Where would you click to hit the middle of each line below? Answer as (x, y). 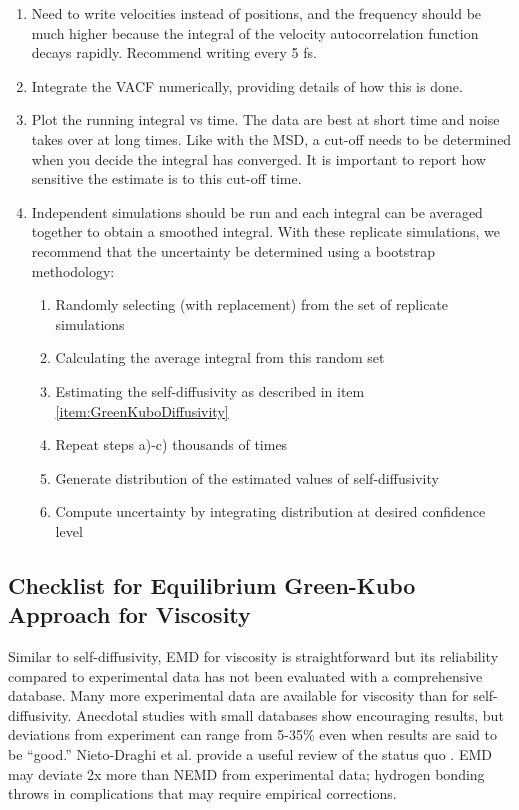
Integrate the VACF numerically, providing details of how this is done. (247, 85)
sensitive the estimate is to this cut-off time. (166, 178)
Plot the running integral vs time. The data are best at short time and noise (265, 119)
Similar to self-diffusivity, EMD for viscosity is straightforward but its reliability (253, 656)
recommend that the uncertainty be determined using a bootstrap (233, 250)
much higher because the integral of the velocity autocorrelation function (255, 32)
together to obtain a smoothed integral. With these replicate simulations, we (266, 231)
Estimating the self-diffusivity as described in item (210, 390)
